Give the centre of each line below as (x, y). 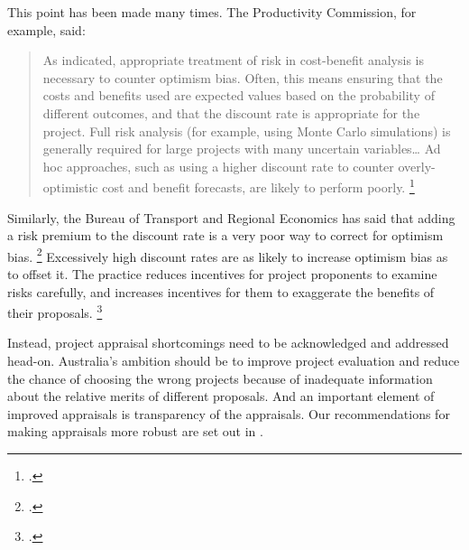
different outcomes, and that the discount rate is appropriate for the (231, 112)
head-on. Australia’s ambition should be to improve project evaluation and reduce (234, 361)
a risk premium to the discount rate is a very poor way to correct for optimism (225, 235)
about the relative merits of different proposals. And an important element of (221, 396)
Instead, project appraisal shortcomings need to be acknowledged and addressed (228, 343)
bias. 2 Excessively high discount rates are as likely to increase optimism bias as (228, 255)
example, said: (46, 29)
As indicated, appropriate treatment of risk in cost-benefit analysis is (233, 60)
